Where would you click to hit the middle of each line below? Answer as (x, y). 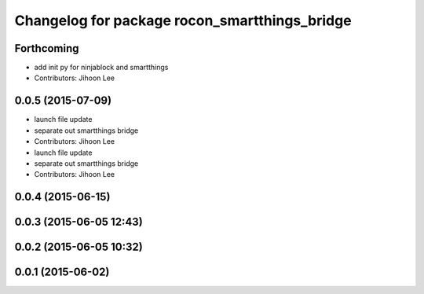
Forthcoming (47, 48)
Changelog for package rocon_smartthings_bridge (183, 20)
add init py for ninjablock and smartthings (101, 68)
